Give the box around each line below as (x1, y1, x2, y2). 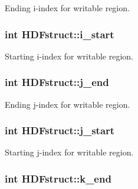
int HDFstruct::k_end (5, 171, 111, 185)
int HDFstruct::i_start (5, 26, 114, 41)
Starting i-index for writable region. (5, 49, 133, 62)
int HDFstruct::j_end (5, 75, 109, 89)
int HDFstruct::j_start (5, 123, 115, 138)
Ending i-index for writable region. (5, 2, 130, 14)
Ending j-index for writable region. (5, 98, 130, 110)
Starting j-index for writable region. (5, 146, 134, 158)
